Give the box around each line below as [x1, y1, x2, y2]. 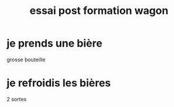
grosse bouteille [6, 56, 46, 63]
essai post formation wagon [29, 4, 169, 17]
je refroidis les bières [6, 77, 111, 90]
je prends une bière [6, 37, 103, 50]
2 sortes [6, 95, 27, 102]
